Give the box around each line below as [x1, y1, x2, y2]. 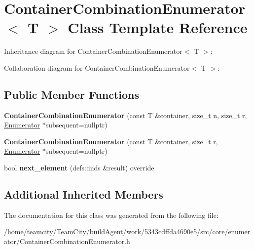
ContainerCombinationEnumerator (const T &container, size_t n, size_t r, [4, 110, 247, 120]
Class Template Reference [68, 17, 248, 38]
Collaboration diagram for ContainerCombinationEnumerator [4, 62, 190, 73]
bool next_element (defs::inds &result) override [4, 163, 154, 173]
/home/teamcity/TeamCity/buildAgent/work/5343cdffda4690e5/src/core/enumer [4, 226, 251, 237]
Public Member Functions [4, 86, 139, 102]
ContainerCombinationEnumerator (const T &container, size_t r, [4, 136, 218, 146]
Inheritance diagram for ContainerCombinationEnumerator [4, 46, 182, 56]
